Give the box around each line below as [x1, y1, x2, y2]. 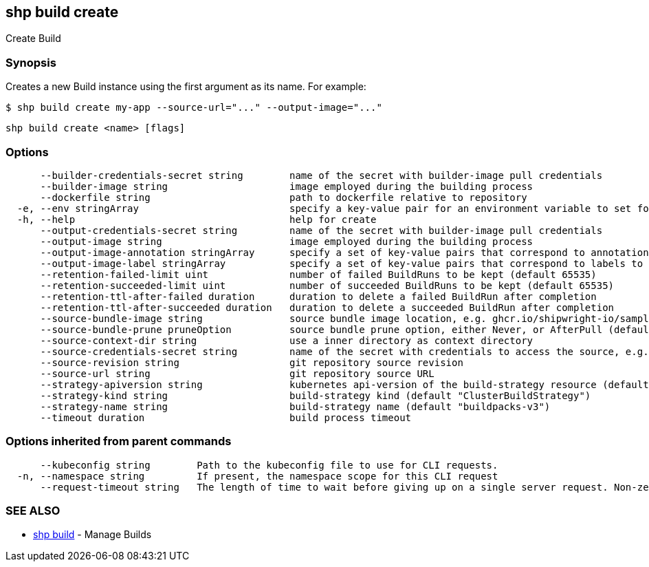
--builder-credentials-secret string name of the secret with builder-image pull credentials [40, 169, 603, 181]
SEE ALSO [5, 504, 60, 518]
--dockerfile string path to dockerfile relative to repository [40, 191, 527, 203]
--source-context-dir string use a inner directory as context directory [40, 334, 533, 346]
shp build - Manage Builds [33, 528, 152, 541]
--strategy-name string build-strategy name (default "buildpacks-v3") [40, 400, 551, 412]
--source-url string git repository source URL [40, 367, 434, 379]
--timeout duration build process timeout [40, 411, 412, 423]
